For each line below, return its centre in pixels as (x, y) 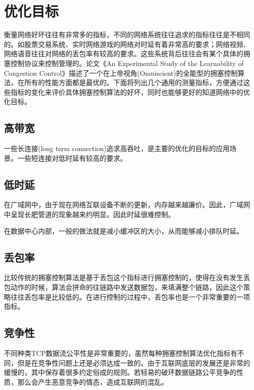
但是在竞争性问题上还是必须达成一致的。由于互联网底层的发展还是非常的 (134, 362)
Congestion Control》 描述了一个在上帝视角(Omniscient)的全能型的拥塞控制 (121, 73)
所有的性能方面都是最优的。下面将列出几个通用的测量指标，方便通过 (134, 82)
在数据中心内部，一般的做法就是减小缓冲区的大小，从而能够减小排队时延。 (124, 230)
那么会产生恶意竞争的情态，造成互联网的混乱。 (93, 381)
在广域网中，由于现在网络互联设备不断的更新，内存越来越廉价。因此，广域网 (127, 205)
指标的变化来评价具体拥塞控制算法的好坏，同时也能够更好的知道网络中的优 (130, 92)
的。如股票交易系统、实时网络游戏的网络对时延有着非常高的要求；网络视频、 (127, 44)
